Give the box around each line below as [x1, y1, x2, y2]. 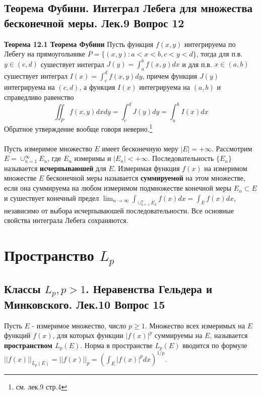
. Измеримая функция [113, 162, 180, 173]
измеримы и [74, 153, 111, 163]
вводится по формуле [182, 340, 247, 350]
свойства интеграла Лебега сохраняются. [4, 215, 128, 225]
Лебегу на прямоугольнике [4, 48, 86, 59]
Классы [4, 280, 41, 296]
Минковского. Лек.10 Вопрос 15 [4, 296, 165, 312]
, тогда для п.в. [196, 48, 243, 59]
